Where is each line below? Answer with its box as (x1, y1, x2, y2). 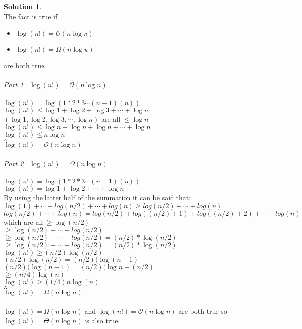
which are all (4, 217, 43, 227)
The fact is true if (4, 11, 58, 21)
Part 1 (4, 79, 24, 90)
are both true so (178, 305, 227, 316)
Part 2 (4, 158, 24, 168)
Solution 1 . (4, 1, 42, 11)
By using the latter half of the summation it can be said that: (4, 192, 191, 202)
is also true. (85, 315, 120, 326)
